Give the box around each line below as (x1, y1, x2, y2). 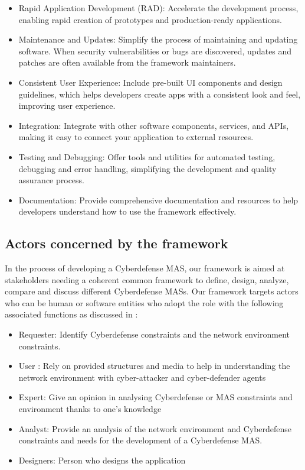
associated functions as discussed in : (5, 308, 138, 320)
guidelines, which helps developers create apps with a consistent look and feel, (18, 87, 301, 100)
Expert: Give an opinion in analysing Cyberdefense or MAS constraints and (18, 391, 293, 403)
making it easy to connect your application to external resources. (18, 131, 254, 143)
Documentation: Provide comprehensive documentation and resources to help (18, 193, 299, 206)
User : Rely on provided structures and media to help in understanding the (18, 359, 290, 372)
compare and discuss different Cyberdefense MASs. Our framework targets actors (5, 285, 299, 297)
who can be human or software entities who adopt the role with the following (5, 296, 284, 309)
